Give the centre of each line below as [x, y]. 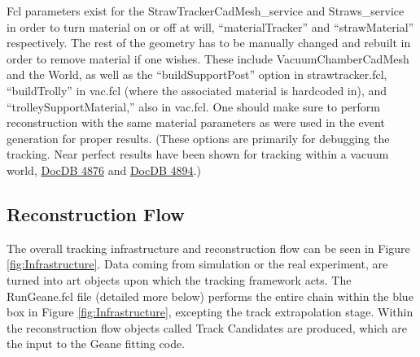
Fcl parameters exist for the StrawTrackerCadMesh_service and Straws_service [206, 11]
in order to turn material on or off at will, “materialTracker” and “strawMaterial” [210, 26]
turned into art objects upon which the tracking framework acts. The [179, 279]
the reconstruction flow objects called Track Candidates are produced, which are [207, 327]
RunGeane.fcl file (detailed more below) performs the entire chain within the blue [210, 296]
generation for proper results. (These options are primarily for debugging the [198, 138]
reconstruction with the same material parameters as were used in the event [196, 122]
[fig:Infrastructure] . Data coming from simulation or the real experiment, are [197, 264]
